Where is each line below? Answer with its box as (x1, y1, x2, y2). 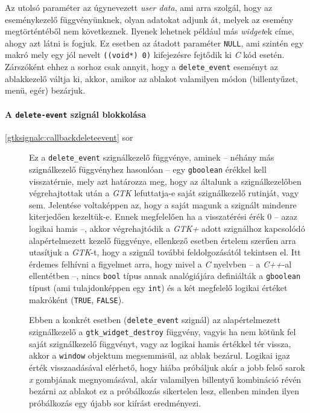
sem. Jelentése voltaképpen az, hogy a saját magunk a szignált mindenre (29, 198, 297, 211)
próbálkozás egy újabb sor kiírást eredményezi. (29, 396, 201, 409)
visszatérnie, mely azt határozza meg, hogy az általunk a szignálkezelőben (29, 174, 302, 187)
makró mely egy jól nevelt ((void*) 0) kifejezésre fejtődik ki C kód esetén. (5, 48, 285, 61)
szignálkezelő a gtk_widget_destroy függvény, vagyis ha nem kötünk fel (29, 325, 296, 338)
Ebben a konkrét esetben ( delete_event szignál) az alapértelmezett (29, 313, 280, 326)
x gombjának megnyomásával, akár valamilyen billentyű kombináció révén (29, 373, 302, 385)
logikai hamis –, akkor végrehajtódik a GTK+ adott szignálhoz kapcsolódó (29, 222, 305, 235)
